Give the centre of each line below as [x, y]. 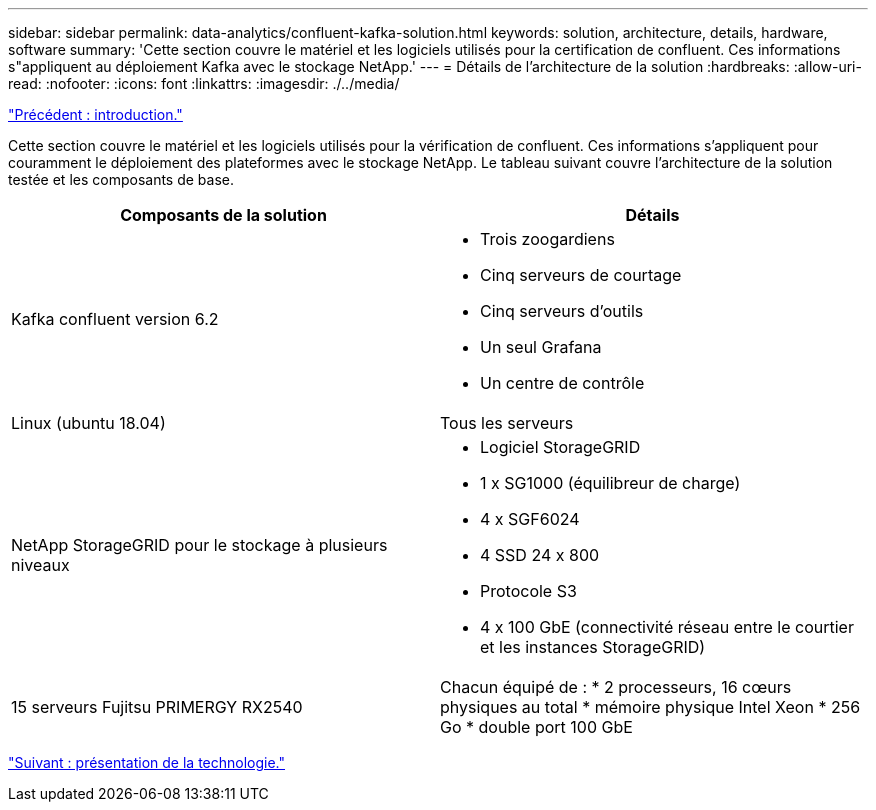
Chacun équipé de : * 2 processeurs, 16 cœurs [616, 687]
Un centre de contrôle [562, 383]
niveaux [40, 565]
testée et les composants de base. [121, 179]
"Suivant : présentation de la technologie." [147, 762]
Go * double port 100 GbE [536, 727]
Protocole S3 [528, 591]
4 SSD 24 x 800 [540, 555]
